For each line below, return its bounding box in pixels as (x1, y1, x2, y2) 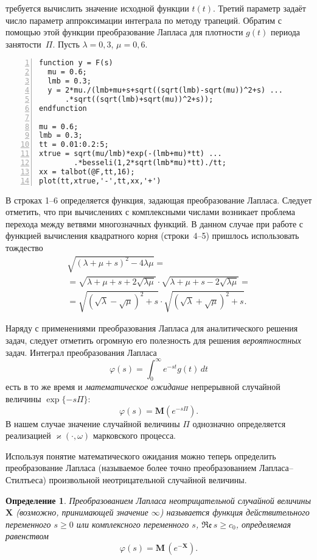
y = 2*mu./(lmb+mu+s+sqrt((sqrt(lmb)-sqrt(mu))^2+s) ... (47, 86, 283, 94)
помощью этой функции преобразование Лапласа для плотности (5, 26, 243, 38)
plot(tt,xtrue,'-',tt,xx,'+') (39, 176, 161, 185)
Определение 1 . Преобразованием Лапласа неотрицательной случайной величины (5, 494, 311, 506)
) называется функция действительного (159, 506, 310, 519)
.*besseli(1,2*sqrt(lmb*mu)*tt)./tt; (74, 158, 226, 167)
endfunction (39, 104, 87, 113)
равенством (5, 530, 49, 542)
